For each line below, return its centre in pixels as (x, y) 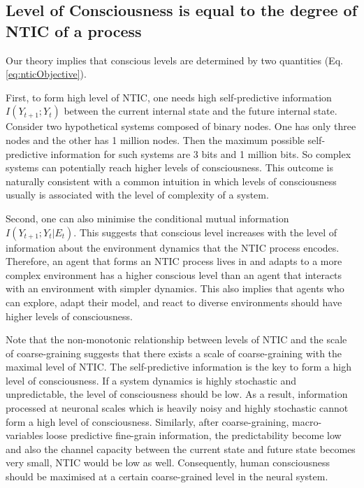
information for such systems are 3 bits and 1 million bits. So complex (201, 153)
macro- (307, 421)
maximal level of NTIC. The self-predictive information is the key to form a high (179, 367)
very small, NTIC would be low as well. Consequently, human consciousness (168, 462)
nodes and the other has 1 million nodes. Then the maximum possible (155, 139)
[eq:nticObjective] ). (46, 74)
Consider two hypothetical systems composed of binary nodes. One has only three (181, 126)
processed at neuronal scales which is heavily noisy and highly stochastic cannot (177, 408)
